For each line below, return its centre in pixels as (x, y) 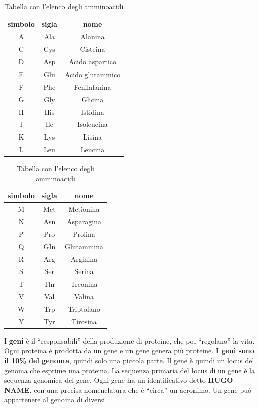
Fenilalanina (92, 86)
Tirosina (84, 321)
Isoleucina (92, 124)
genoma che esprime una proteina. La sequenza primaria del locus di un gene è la (129, 370)
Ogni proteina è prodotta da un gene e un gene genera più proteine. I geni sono (129, 350)
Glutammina (84, 246)
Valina (84, 296)
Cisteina (92, 49)
